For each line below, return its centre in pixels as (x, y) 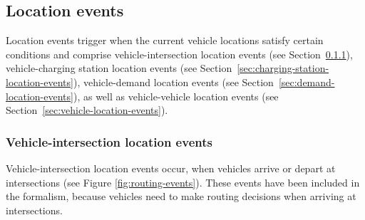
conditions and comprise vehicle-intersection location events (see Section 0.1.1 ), (179, 54)
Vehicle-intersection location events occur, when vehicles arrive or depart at (171, 168)
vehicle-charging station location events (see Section (119, 68)
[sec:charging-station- (283, 68)
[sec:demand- (307, 82)
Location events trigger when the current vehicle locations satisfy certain (165, 40)
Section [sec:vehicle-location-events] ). (87, 110)
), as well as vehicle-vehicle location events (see (176, 96)
